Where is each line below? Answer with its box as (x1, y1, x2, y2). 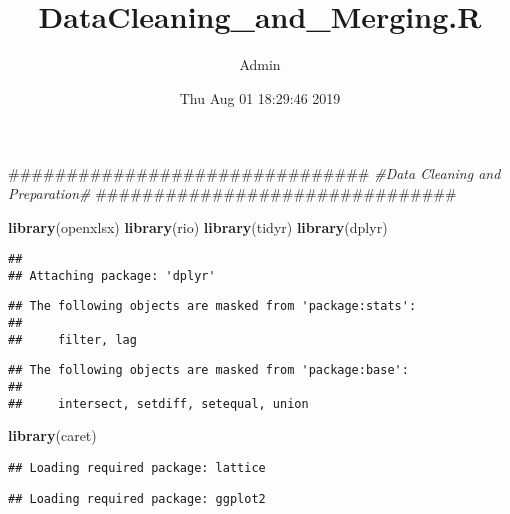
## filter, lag (8, 332, 137, 347)
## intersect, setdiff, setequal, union (8, 396, 309, 411)
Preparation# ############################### (8, 182, 457, 203)
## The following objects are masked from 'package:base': (8, 363, 409, 378)
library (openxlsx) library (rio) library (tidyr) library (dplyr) (8, 216, 388, 237)
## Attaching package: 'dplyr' (8, 268, 216, 283)
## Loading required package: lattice (8, 460, 266, 475)
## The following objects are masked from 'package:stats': (8, 299, 417, 314)
